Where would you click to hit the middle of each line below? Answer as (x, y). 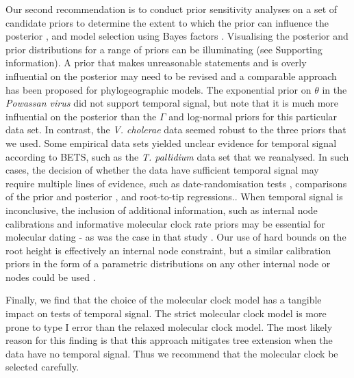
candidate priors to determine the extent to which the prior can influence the (167, 22)
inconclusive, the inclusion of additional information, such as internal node (162, 210)
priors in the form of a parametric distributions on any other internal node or (168, 264)
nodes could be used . (51, 276)
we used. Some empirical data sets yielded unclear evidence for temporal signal (171, 143)
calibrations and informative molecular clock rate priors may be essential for (165, 223)
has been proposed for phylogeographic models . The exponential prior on (159, 89)
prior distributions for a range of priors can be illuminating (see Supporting (164, 49)
